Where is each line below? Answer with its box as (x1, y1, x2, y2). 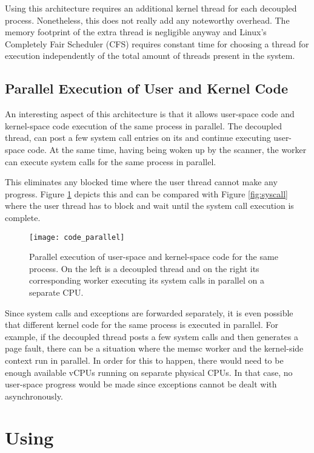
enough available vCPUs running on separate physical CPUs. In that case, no (5, 366, 293, 378)
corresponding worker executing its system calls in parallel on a (29, 274, 264, 287)
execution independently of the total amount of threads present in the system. (5, 49, 295, 62)
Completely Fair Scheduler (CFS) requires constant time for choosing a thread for (5, 37, 309, 50)
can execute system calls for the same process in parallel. (5, 155, 216, 168)
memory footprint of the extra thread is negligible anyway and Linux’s (5, 26, 267, 38)
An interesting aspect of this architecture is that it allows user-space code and (5, 107, 295, 120)
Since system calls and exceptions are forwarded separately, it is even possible (5, 306, 293, 319)
